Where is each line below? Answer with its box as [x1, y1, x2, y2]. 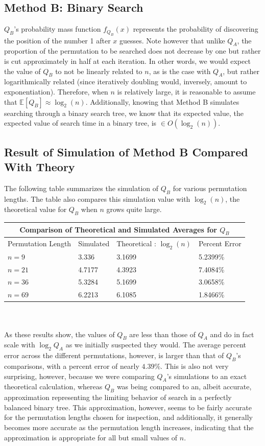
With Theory [4, 158, 75, 174]
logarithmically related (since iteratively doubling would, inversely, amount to [4, 76, 247, 87]
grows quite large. [106, 204, 162, 215]
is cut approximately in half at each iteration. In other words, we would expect [4, 56, 251, 66]
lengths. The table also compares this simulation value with [4, 193, 190, 204]
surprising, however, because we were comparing [4, 370, 155, 381]
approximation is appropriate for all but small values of [4, 432, 178, 442]
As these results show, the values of [4, 328, 115, 339]
